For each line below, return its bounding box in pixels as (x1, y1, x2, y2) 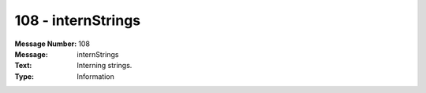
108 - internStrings (14, 12, 141, 29)
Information (77, 71, 114, 81)
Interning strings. (77, 61, 133, 70)
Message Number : (14, 39, 77, 48)
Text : (14, 61, 32, 70)
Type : (14, 71, 35, 81)
